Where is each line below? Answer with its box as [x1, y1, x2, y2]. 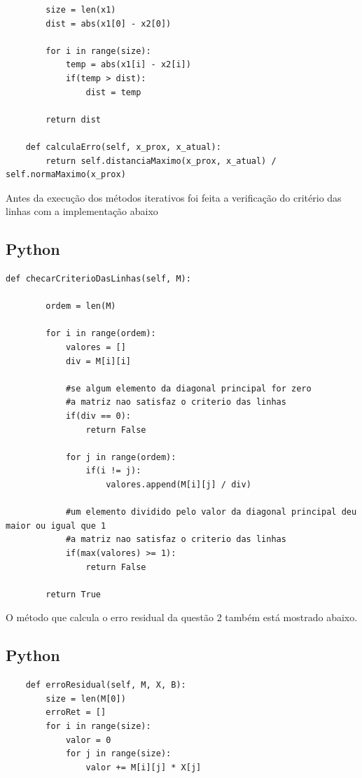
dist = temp [85, 87, 141, 97]
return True [46, 589, 102, 599]
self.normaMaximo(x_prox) [6, 169, 126, 180]
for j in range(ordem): [65, 452, 176, 462]
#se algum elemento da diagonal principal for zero [65, 383, 312, 394]
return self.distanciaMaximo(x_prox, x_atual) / [46, 155, 277, 166]
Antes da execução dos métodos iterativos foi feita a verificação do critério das [6, 190, 342, 204]
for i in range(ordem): [46, 328, 156, 339]
